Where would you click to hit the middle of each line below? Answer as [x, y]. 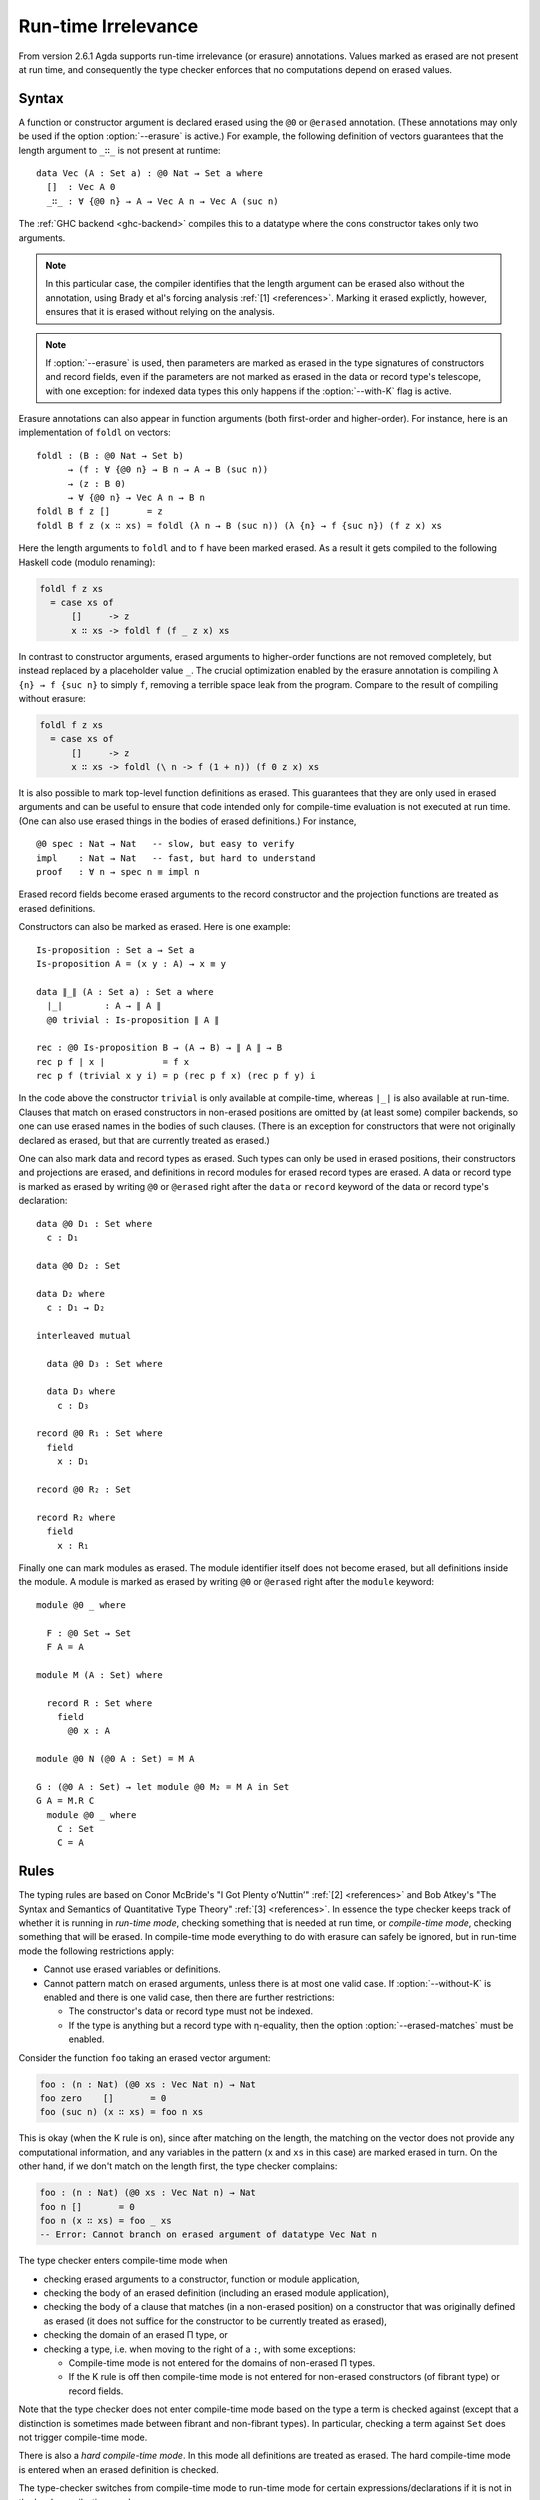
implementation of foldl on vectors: [95, 432]
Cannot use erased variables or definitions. [132, 1969]
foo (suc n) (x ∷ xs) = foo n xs [121, 2112]
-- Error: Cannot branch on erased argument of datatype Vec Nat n [208, 2234]
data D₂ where [70, 1293]
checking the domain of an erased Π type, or [136, 2335]
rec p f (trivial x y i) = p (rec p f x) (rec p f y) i [176, 1076]
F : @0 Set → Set [89, 1633]
